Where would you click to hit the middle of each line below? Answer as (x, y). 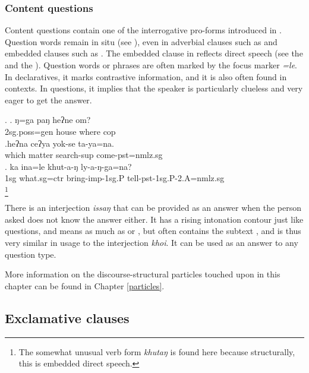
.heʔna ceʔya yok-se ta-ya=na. (59, 143)
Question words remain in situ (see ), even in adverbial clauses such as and (141, 41)
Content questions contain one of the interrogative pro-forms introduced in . (143, 30)
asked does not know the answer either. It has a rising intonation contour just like (154, 219)
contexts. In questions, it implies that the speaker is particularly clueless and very (154, 88)
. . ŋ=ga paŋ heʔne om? (48, 120)
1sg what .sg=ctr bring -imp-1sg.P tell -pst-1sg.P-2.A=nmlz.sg (115, 178)
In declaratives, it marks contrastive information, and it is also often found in (146, 76)
